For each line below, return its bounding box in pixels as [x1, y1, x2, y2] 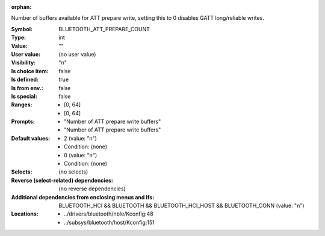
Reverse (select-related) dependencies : [11, 177, 114, 184]
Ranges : [11, 101, 32, 108]
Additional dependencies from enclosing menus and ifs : [11, 193, 155, 201]
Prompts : [11, 118, 36, 126]
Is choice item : [11, 67, 49, 74]
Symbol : [11, 25, 33, 32]
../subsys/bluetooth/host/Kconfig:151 [64, 219, 155, 226]
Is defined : [11, 76, 39, 83]
